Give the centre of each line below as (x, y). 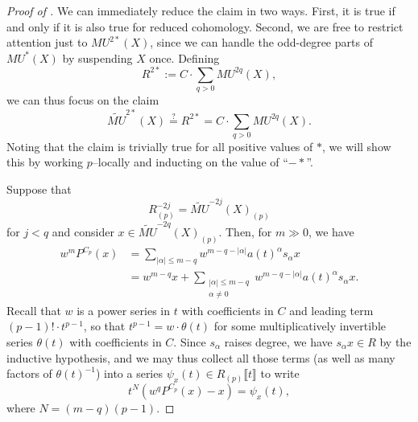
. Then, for (245, 231)
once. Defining (184, 57)
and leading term (331, 310)
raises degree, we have (278, 342)
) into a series (129, 373)
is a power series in (124, 310)
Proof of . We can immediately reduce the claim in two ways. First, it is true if (201, 10)
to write (280, 373)
